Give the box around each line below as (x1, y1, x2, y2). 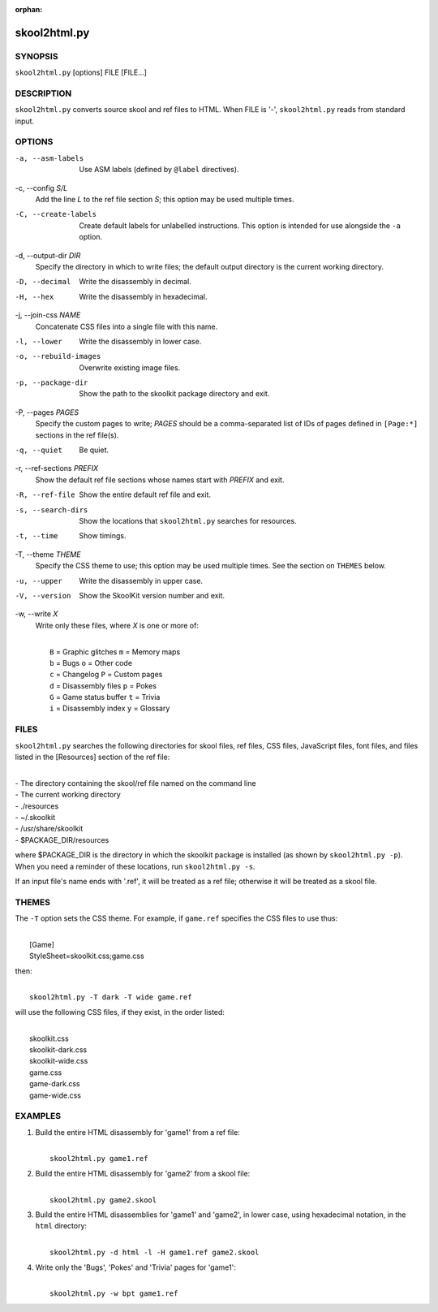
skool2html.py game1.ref (49, 1154, 148, 1163)
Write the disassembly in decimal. (79, 277, 192, 287)
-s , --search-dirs (15, 505, 88, 515)
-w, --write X (15, 609, 58, 619)
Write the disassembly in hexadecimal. (79, 291, 208, 301)
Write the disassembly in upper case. (79, 576, 203, 585)
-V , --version (15, 591, 71, 600)
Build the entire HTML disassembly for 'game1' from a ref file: (35, 1127, 241, 1137)
